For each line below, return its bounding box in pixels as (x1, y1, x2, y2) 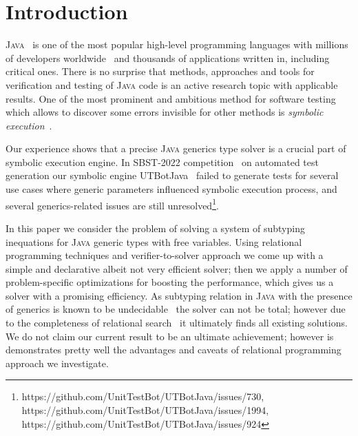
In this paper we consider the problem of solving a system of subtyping (6, 220, 305, 235)
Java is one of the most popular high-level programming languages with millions (6, 37, 348, 52)
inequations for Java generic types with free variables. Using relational (6, 234, 302, 249)
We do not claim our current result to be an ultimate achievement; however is (6, 329, 334, 343)
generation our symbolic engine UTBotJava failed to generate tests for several (6, 168, 339, 183)
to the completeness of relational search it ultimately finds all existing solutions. (6, 315, 348, 330)
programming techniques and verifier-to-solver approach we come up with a (6, 248, 324, 262)
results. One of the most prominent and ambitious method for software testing (6, 91, 336, 105)
